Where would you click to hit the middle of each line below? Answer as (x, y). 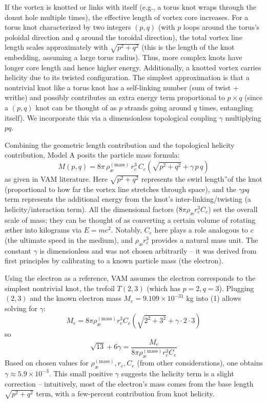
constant (18, 250)
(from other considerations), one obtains (200, 363)
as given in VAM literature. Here (56, 179)
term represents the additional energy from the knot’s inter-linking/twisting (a (128, 199)
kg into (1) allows (214, 298)
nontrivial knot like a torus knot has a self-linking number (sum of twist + (122, 87)
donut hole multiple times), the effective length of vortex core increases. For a (127, 17)
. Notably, (126, 230)
